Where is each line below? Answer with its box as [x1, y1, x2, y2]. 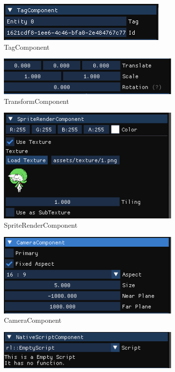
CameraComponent [4, 315, 62, 325]
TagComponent [4, 41, 50, 52]
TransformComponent [4, 96, 69, 106]
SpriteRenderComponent [4, 220, 78, 230]
